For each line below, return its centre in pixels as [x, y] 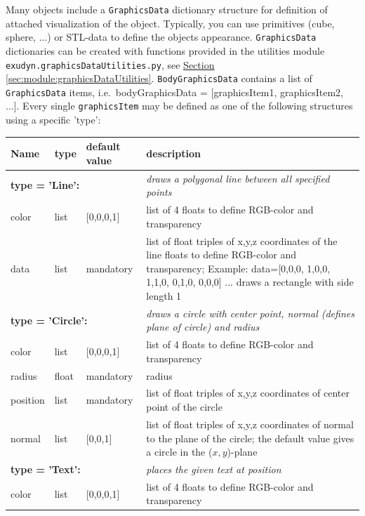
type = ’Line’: [45, 185]
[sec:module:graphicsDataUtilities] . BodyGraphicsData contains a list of [159, 78]
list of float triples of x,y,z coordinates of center [248, 393]
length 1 [164, 295]
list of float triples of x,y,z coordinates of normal [250, 424]
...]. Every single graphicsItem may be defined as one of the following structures [179, 106]
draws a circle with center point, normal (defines [250, 313]
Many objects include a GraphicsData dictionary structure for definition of [167, 9]
